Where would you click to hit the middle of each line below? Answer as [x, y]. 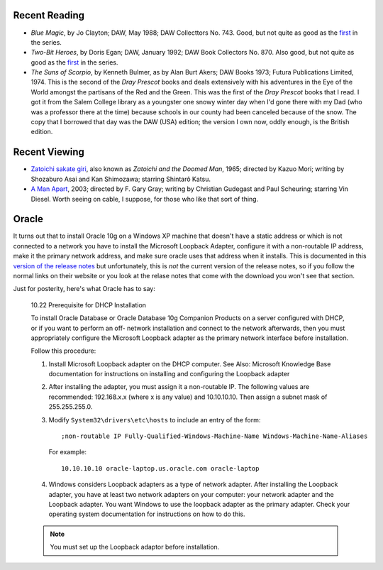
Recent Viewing [49, 152]
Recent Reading [49, 15]
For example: [68, 452]
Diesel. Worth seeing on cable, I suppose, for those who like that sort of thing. [145, 199]
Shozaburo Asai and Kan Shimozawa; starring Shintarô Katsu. [121, 179]
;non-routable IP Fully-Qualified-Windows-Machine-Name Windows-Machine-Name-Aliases [215, 436]
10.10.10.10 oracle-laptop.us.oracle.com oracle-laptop [160, 468]
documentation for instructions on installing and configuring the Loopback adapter [169, 374]
